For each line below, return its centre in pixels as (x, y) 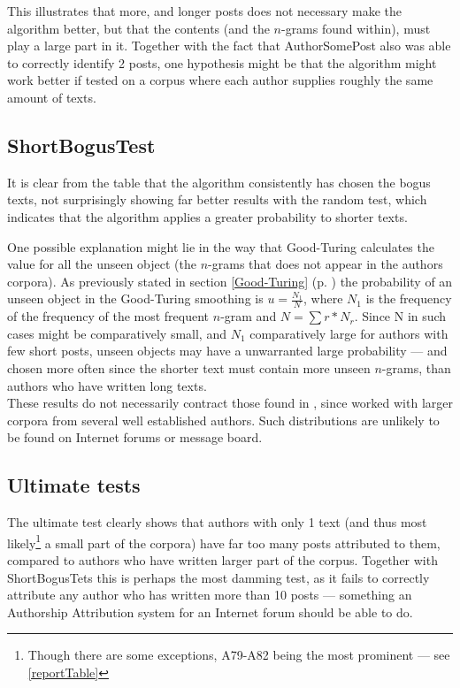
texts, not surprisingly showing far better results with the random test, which (217, 199)
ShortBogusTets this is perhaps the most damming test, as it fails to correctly (218, 577)
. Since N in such (400, 316)
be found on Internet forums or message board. (135, 437)
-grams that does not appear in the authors (326, 264)
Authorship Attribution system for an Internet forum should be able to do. (210, 612)
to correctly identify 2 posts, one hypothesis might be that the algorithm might (222, 62)
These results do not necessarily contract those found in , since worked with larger (230, 403)
